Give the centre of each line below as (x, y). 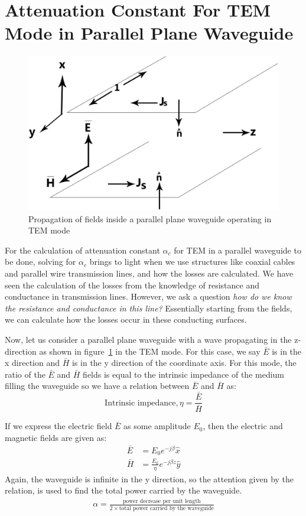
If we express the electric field (58, 426)
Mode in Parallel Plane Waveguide (149, 33)
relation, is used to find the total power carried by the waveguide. (123, 490)
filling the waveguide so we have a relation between (97, 386)
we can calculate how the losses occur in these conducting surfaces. (126, 319)
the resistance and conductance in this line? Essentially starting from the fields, (149, 308)
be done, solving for (40, 262)
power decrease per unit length (162, 501)
